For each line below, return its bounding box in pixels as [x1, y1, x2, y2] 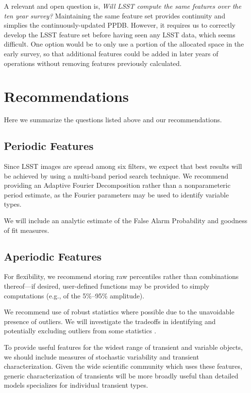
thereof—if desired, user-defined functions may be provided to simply [4, 281, 210, 291]
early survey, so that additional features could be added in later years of [4, 48, 218, 58]
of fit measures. [4, 225, 50, 235]
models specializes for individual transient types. [4, 380, 148, 390]
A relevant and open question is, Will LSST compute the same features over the [4, 1, 241, 11]
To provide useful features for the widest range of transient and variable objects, [4, 342, 243, 352]
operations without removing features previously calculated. [4, 58, 182, 68]
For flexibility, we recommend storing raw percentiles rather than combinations [4, 271, 239, 281]
